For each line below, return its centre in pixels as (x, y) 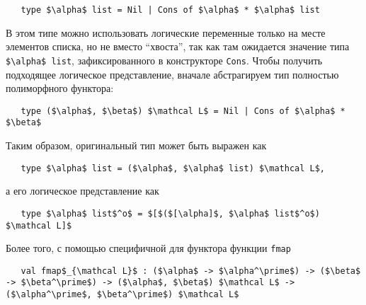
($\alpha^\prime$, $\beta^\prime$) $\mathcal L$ (122, 295)
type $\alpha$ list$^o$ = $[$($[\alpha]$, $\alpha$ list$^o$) (170, 213)
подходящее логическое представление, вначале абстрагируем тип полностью (172, 74)
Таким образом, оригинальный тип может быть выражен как (136, 145)
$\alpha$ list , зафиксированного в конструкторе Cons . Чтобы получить (164, 60)
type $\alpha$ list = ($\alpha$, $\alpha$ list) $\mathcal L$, (173, 168)
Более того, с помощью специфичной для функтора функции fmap (148, 248)
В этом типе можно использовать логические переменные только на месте (166, 32)
